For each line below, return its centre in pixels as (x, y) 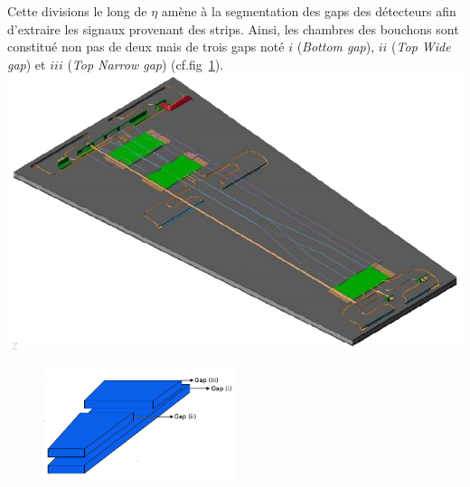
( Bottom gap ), (336, 47)
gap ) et (27, 64)
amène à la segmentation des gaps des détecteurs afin (309, 11)
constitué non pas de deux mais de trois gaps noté (146, 47)
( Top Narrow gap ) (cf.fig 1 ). (146, 64)
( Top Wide (421, 47)
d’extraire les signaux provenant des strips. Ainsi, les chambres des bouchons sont (233, 28)
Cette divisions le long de (77, 11)
